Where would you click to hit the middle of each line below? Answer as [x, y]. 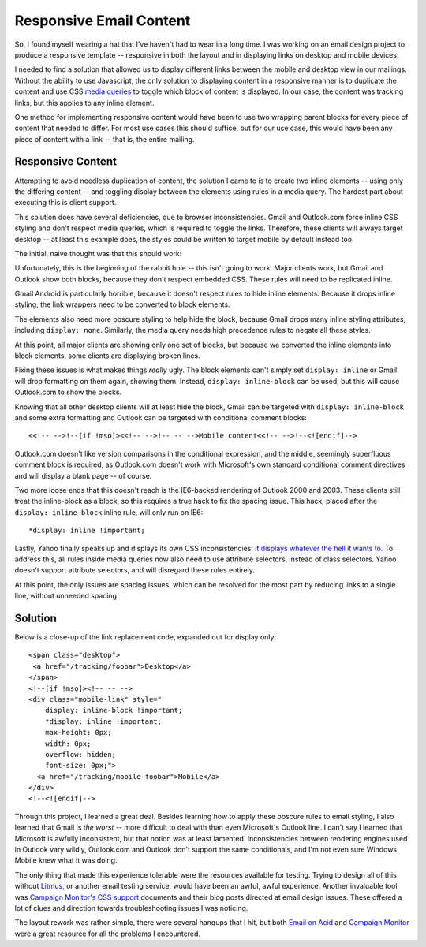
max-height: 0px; [78, 733]
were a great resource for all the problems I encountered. [108, 934]
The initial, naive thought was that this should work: [98, 253]
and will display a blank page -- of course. [83, 475]
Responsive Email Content [103, 21]
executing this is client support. [65, 203]
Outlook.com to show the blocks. [68, 392]
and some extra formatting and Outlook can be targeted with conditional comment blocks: [161, 418]
